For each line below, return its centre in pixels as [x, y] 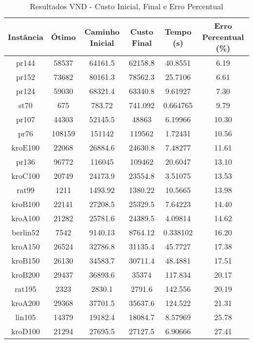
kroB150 [26, 260]
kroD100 [26, 331]
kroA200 [26, 303]
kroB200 [26, 275]
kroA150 [26, 246]
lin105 [26, 317]
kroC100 [26, 176]
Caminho [102, 31]
